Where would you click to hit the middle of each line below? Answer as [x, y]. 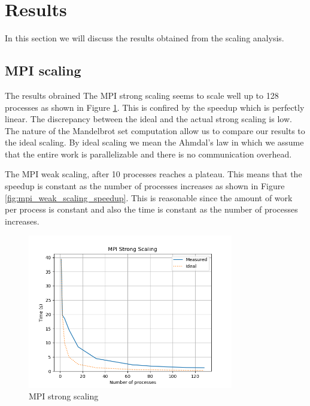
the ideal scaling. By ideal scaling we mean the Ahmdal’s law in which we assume [154, 142]
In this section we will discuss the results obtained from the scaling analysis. [145, 38]
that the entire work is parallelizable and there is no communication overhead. [148, 154]
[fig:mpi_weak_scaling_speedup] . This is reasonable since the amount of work [149, 197]
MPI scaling [43, 70]
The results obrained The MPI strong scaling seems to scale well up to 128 [142, 95]
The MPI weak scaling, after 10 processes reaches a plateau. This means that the [154, 174]
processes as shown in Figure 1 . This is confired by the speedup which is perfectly [155, 107]
